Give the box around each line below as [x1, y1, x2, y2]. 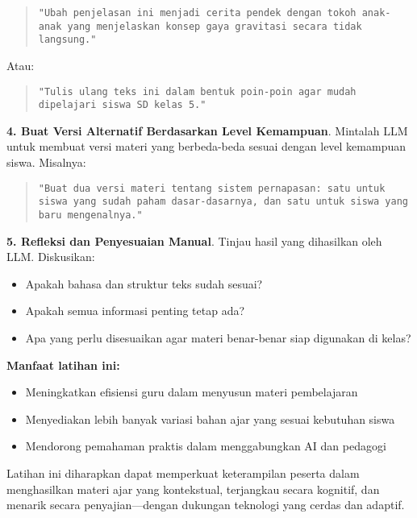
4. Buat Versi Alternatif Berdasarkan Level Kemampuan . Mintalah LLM [6, 122, 408, 139]
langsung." [38, 34, 97, 46]
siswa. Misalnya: [6, 154, 86, 171]
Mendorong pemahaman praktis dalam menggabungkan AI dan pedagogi [25, 437, 386, 454]
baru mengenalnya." [38, 209, 143, 221]
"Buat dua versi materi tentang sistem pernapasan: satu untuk [38, 182, 386, 194]
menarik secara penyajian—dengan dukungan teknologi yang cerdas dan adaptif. [6, 496, 405, 513]
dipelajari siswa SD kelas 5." [38, 99, 206, 111]
